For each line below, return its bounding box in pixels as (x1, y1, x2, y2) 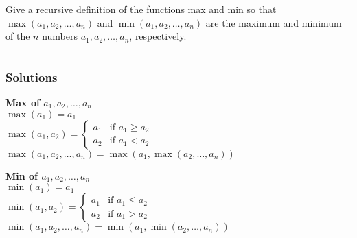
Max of (5, 95, 40, 109)
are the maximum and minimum (205, 15, 342, 29)
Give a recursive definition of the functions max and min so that (5, 2, 277, 16)
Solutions (5, 68, 58, 85)
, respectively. (129, 29, 187, 43)
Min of (5, 168, 38, 182)
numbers (42, 29, 78, 43)
